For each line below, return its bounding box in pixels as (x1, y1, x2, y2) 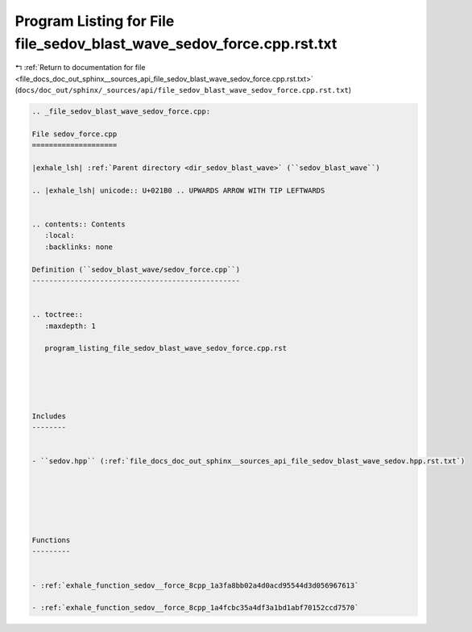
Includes (31, 411, 67, 421)
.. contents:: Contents (31, 220, 126, 229)
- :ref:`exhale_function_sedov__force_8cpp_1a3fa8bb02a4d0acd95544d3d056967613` (31, 580, 359, 590)
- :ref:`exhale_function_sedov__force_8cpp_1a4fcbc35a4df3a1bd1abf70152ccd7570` (31, 603, 359, 613)
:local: (44, 231, 75, 240)
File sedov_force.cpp (31, 129, 118, 139)
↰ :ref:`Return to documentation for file (14, 63, 146, 73)
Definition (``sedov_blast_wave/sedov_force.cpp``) (31, 264, 241, 274)
